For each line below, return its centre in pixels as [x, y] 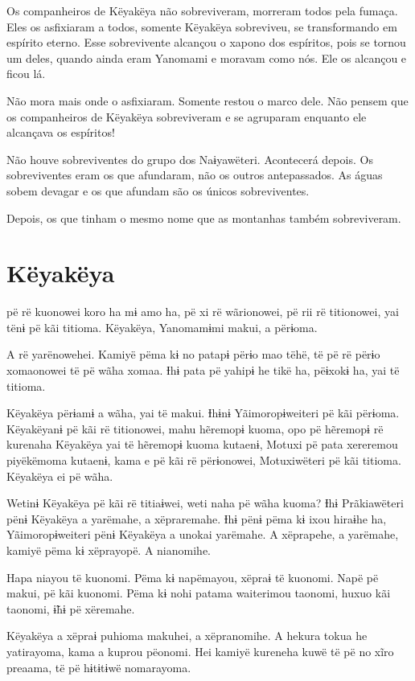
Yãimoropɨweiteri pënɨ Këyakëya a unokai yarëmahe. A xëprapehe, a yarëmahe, [203, 534]
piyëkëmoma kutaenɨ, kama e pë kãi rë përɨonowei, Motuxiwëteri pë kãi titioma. [204, 460]
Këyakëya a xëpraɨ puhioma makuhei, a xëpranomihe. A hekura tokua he [187, 636]
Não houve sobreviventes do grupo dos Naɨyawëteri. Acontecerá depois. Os [190, 159]
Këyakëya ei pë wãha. [60, 476]
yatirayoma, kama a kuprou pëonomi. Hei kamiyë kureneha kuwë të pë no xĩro [200, 651]
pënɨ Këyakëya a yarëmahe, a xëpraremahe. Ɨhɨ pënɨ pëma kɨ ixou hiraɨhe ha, [197, 518]
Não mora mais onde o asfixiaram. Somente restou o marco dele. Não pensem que [207, 100]
